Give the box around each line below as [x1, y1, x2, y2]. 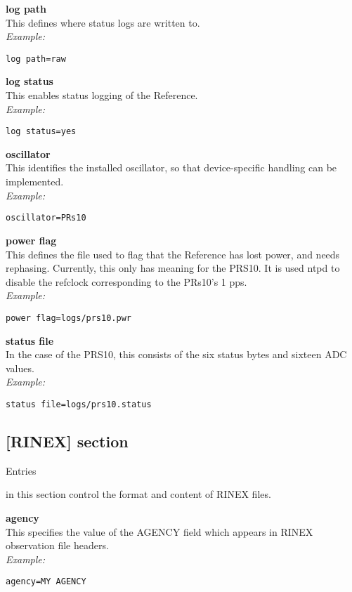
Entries [6, 463, 37, 478]
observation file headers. [6, 538, 109, 553]
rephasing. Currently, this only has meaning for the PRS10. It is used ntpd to [6, 261, 340, 275]
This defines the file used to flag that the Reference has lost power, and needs [6, 246, 340, 261]
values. [6, 360, 34, 375]
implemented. [6, 174, 64, 189]
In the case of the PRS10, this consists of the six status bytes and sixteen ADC [6, 347, 347, 362]
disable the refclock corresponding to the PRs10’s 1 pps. [6, 274, 247, 289]
